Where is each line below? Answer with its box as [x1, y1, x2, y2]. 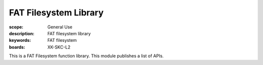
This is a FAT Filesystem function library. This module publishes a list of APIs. [9, 53, 164, 59]
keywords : [9, 38, 31, 43]
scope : [9, 24, 24, 30]
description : [9, 30, 35, 36]
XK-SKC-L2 [47, 44, 71, 50]
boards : [9, 44, 25, 50]
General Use [47, 24, 73, 30]
